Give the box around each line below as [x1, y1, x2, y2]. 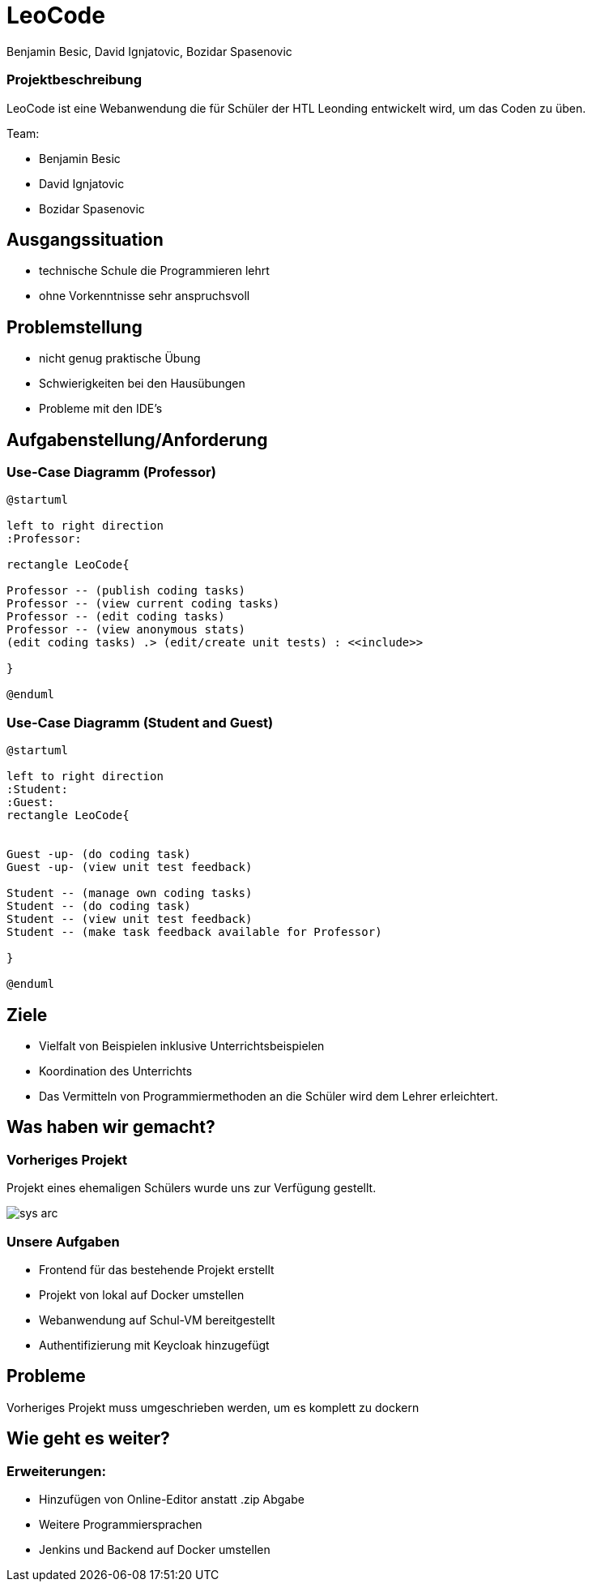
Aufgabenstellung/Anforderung [6, 429, 268, 450]
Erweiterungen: [6, 1462, 106, 1479]
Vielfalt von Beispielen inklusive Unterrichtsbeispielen [39, 1039, 325, 1053]
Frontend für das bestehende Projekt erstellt [39, 1262, 275, 1277]
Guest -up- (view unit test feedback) [6, 861, 253, 874]
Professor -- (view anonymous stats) [6, 623, 246, 637]
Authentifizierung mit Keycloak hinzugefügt [39, 1337, 270, 1352]
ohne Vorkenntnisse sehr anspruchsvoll [39, 289, 250, 303]
